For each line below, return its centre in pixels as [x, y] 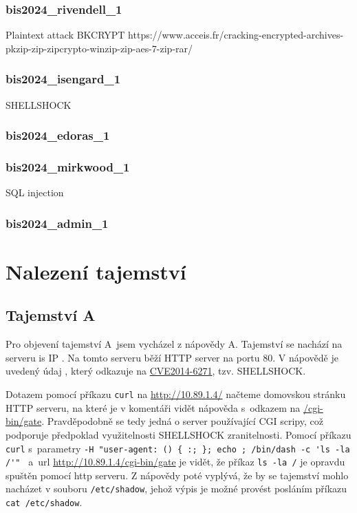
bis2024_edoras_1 [58, 135]
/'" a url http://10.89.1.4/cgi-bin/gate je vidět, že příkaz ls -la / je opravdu [175, 462]
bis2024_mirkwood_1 [68, 166]
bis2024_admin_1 [57, 223]
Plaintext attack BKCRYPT [65, 35]
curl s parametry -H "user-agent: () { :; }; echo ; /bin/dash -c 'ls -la [178, 448]
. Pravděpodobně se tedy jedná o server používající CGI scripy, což [182, 421]
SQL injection [35, 192]
